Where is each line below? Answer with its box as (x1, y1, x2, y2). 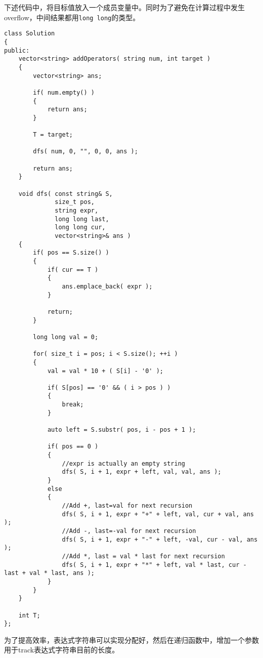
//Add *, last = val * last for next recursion (62, 552, 225, 560)
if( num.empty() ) (33, 89, 95, 96)
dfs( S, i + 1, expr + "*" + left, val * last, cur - (62, 561, 247, 568)
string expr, (55, 207, 99, 215)
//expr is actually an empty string (62, 460, 185, 467)
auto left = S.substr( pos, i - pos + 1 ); (47, 426, 196, 434)
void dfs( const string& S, (18, 190, 113, 197)
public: (4, 47, 30, 54)
